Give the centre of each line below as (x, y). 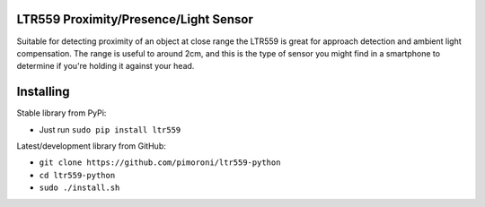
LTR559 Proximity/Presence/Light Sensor (135, 19)
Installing (44, 92)
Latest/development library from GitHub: (91, 146)
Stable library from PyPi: (62, 113)
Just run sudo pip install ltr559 (110, 129)
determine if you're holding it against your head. (106, 66)
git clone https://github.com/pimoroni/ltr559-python (160, 163)
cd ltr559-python (77, 175)
